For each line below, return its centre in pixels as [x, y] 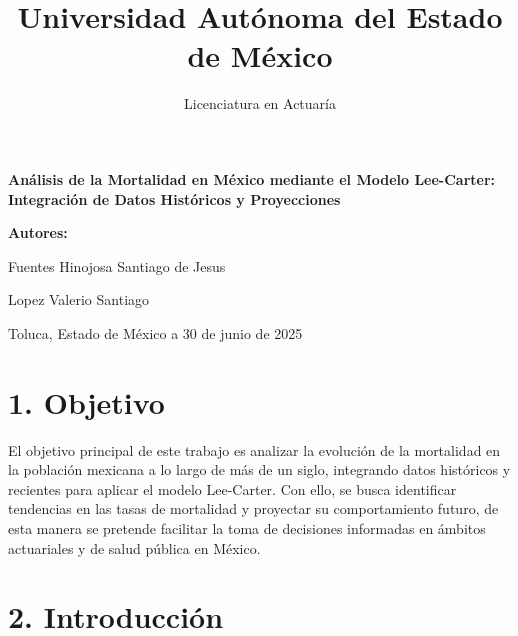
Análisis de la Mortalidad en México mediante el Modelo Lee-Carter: [252, 178]
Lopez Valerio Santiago [79, 299]
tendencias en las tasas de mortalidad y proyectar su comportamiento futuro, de [253, 508]
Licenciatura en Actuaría [260, 103]
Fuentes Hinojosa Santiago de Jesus [117, 265]
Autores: [38, 232]
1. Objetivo [86, 401]
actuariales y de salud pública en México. [134, 547]
